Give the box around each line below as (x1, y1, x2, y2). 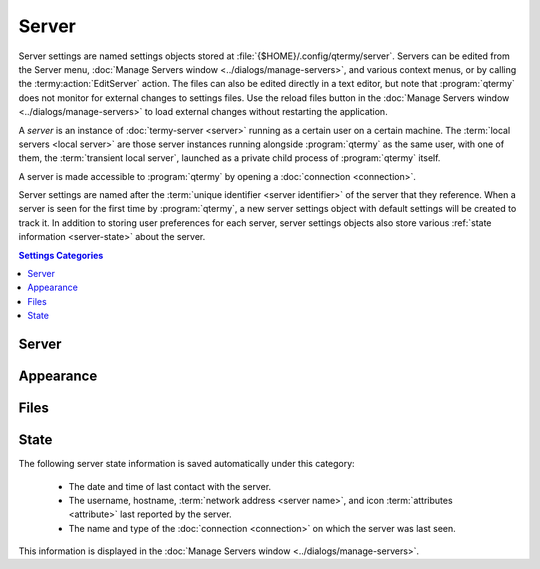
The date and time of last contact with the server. (68, 480, 272, 492)
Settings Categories (18, 249, 104, 261)
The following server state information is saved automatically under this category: (18, 458, 355, 470)
